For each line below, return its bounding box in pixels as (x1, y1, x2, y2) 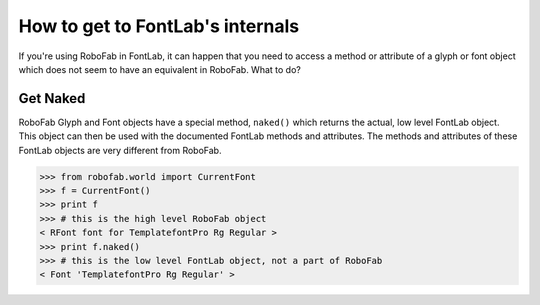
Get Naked (18, 90, 86, 107)
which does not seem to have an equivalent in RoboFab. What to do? (18, 63, 302, 75)
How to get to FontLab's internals (18, 15, 300, 37)
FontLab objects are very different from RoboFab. (18, 144, 222, 156)
